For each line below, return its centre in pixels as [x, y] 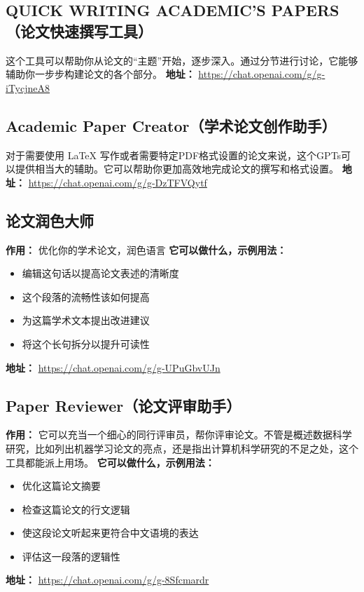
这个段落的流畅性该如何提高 [86, 296]
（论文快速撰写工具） [79, 31]
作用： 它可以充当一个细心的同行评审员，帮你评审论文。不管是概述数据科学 [179, 435]
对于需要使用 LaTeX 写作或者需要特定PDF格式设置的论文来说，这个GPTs [174, 155]
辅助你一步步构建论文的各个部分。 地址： [100, 74]
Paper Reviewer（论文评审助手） [124, 405]
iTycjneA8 [28, 87]
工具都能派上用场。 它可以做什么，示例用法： [110, 462]
